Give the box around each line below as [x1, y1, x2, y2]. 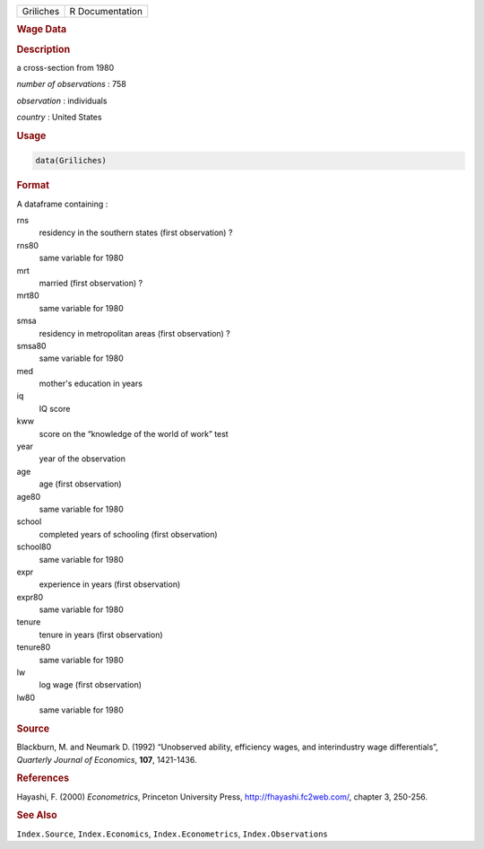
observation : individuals [16, 95, 108, 106]
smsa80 [16, 340, 47, 351]
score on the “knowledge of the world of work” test [39, 428, 229, 439]
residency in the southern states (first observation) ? [39, 227, 233, 238]
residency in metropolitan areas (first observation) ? [39, 328, 230, 338]
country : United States [16, 112, 102, 123]
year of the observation [39, 453, 125, 464]
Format [16, 179, 49, 192]
